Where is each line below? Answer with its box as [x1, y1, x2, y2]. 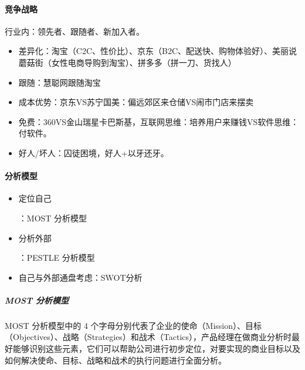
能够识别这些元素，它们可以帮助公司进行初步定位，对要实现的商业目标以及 [12, 342, 300, 355]
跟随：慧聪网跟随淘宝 [18, 76, 101, 88]
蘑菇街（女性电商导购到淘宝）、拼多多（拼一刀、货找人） [18, 56, 236, 68]
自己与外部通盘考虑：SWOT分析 [18, 271, 143, 283]
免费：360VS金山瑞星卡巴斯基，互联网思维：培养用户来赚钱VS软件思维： [18, 115, 299, 127]
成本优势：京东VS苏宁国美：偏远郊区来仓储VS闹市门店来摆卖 [18, 96, 254, 108]
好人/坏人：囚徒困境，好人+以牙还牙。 [18, 146, 169, 159]
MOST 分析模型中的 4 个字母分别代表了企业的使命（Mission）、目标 [5, 319, 262, 331]
